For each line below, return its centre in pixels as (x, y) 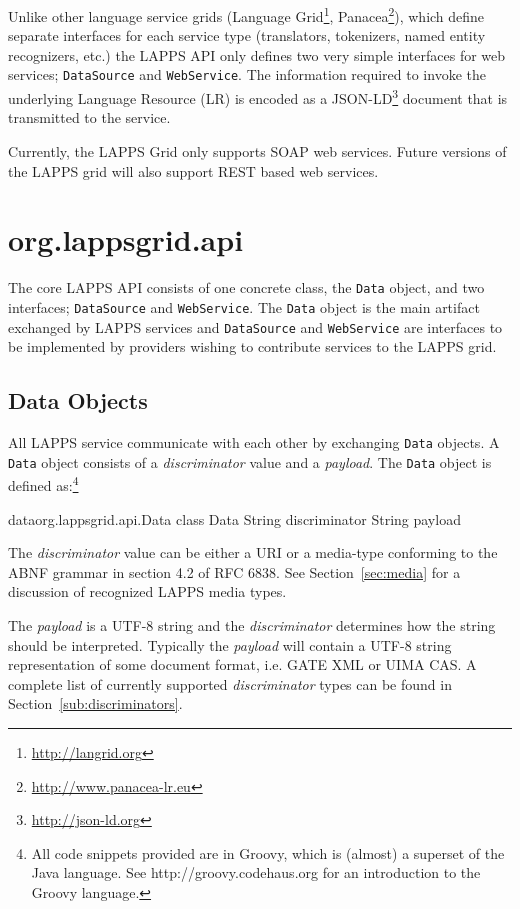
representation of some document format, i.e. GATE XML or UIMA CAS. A (242, 664)
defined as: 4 (43, 483)
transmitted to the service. (89, 117)
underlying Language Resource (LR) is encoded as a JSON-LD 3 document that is (258, 96)
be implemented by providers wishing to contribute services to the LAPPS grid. (252, 346)
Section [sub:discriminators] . (95, 703)
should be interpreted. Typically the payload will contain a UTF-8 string (230, 644)
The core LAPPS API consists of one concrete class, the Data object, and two (246, 287)
